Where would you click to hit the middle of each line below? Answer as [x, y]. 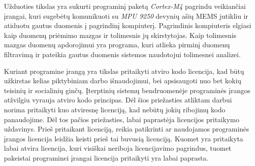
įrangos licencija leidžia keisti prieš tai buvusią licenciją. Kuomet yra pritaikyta [124, 138]
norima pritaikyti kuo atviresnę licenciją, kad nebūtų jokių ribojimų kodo [115, 109]
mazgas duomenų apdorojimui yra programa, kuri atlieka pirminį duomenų [117, 45]
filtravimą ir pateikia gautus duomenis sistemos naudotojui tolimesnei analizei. [122, 54]
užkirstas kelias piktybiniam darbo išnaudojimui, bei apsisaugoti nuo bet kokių [123, 81]
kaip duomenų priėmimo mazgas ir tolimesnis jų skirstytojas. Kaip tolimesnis [120, 35]
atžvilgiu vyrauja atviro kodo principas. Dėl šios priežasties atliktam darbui [118, 100]
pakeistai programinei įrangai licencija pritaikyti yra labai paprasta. [106, 157]
